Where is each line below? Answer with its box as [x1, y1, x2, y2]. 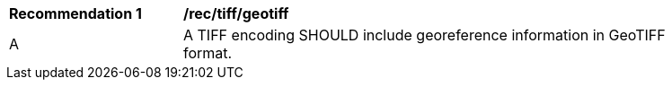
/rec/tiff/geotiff [183, 4, 289, 22]
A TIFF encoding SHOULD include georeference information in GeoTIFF [183, 26, 666, 44]
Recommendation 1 [9, 4, 142, 22]
